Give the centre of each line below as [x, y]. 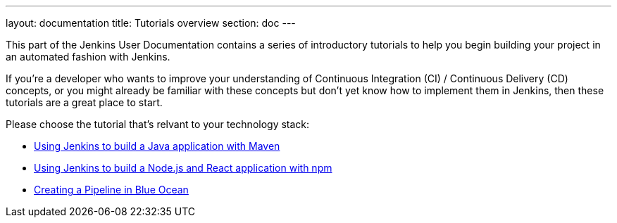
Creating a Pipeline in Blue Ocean [111, 190]
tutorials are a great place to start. [84, 102]
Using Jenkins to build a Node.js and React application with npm [183, 168]
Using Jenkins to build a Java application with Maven [157, 146]
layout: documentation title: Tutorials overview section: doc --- [151, 23]
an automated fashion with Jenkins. [88, 57]
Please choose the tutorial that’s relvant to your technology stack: [158, 124]
